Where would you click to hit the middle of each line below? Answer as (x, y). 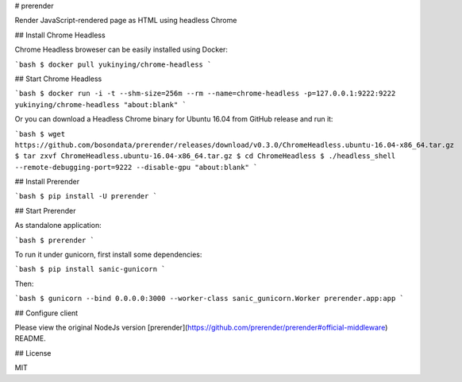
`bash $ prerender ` (55, 240)
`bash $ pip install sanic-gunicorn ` (90, 269)
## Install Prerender (47, 182)
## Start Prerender (45, 210)
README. (31, 338)
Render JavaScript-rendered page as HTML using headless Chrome (126, 21)
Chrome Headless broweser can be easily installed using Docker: (121, 50)
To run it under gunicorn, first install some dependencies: (108, 255)
